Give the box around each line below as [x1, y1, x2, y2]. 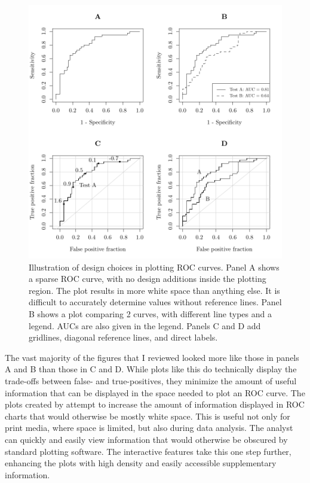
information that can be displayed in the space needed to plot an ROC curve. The [5, 386, 305, 399]
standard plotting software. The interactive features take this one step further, [5, 445, 291, 457]
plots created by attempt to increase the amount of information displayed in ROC [5, 398, 305, 411]
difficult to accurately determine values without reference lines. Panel [29, 296, 282, 308]
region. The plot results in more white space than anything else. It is [29, 284, 280, 296]
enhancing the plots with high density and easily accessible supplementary [5, 457, 277, 469]
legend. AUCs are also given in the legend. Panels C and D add [29, 319, 261, 332]
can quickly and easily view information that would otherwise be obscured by [5, 433, 288, 445]
